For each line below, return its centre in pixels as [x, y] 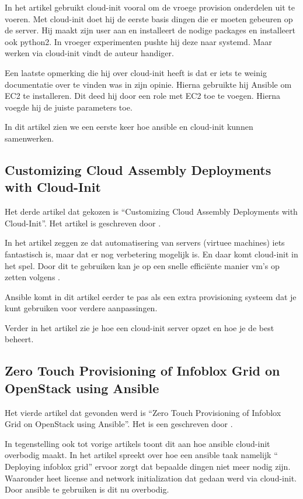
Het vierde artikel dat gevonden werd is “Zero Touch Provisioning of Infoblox [143, 412]
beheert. [19, 339]
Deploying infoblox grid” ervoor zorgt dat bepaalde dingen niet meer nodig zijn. [148, 467]
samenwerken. [29, 138]
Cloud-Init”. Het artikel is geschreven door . [83, 223]
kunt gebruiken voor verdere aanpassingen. [81, 308]
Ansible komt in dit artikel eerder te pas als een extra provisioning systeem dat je [151, 296]
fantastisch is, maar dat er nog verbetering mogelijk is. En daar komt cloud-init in [151, 254]
